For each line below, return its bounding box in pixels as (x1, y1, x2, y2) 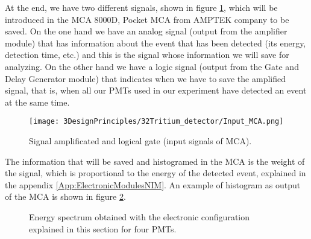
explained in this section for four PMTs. (29, 222, 177, 235)
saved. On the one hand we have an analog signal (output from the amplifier (5, 25, 287, 37)
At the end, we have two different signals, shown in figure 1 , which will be (5, 1, 278, 13)
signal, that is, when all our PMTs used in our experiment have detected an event (5, 84, 307, 97)
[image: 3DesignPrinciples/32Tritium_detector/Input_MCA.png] (29, 117, 284, 126)
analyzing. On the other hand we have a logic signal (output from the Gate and (5, 60, 299, 72)
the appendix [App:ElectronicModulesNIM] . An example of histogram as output (5, 178, 301, 191)
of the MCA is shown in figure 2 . (5, 190, 126, 203)
